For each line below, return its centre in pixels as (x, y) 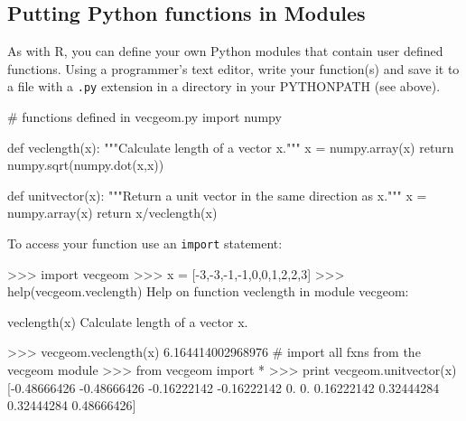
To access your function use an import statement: (145, 243)
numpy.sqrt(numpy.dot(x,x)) (86, 165)
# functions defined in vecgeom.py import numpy (144, 117)
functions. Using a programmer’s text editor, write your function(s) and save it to (233, 68)
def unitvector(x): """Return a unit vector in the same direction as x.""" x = (217, 195)
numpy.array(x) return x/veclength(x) (112, 213)
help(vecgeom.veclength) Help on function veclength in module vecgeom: (208, 291)
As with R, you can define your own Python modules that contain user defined (225, 51)
